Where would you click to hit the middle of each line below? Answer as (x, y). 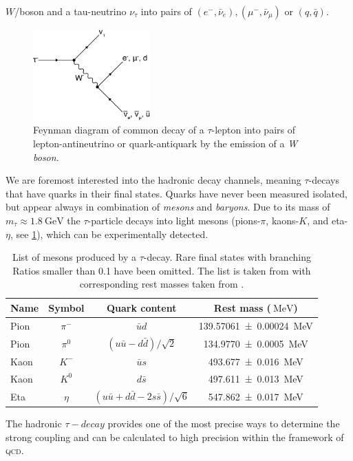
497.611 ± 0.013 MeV (256, 378)
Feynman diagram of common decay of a (119, 130)
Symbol (66, 307)
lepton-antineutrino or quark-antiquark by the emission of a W (165, 143)
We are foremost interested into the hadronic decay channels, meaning (153, 180)
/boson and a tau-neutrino (71, 11)
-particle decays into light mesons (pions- (174, 220)
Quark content (141, 307)
